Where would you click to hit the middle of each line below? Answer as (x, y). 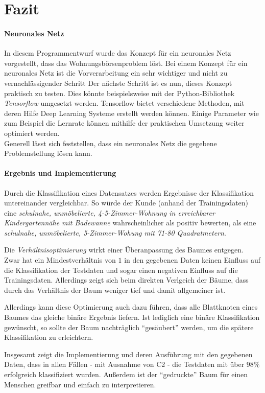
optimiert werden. (32, 133)
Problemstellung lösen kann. (48, 153)
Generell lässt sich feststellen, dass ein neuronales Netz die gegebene (111, 143)
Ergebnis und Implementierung (60, 173)
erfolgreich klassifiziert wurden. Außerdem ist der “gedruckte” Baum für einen (126, 374)
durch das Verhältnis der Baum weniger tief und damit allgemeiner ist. (115, 290)
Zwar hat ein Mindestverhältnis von (60, 260)
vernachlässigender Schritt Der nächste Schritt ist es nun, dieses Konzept (118, 83)
